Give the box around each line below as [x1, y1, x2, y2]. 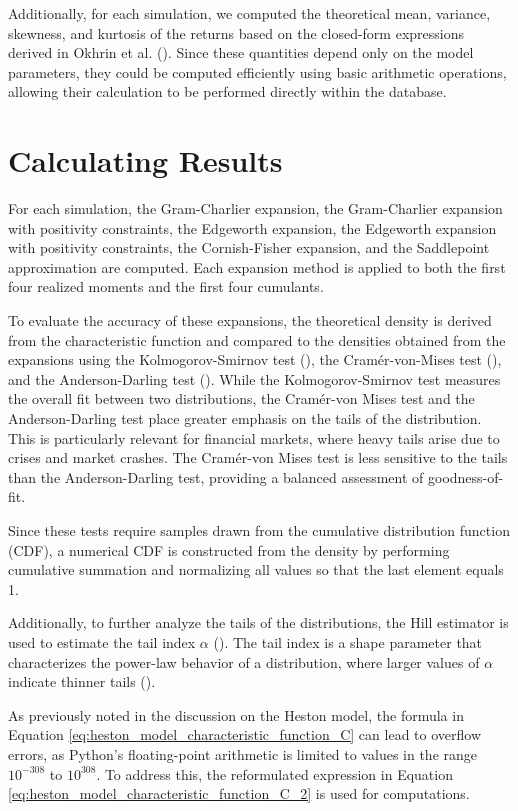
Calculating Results [8, 140, 283, 181]
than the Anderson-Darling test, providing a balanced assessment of [8, 466, 424, 487]
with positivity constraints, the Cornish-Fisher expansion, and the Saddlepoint [8, 237, 490, 258]
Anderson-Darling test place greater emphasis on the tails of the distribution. [8, 408, 482, 429]
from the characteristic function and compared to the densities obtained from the [8, 329, 506, 350]
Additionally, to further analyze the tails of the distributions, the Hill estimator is [8, 612, 509, 633]
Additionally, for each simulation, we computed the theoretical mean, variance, [8, 3, 491, 23]
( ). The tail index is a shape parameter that [213, 631, 483, 652]
